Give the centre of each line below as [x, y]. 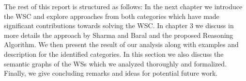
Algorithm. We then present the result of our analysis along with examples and [121, 44]
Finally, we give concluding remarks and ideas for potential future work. [111, 73]
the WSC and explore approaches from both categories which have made [112, 16]
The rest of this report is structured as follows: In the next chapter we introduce [123, 6]
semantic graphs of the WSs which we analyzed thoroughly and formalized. [115, 63]
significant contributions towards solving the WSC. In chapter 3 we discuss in [119, 25]
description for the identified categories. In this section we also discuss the [114, 54]
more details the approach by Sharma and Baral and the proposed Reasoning [119, 35]
